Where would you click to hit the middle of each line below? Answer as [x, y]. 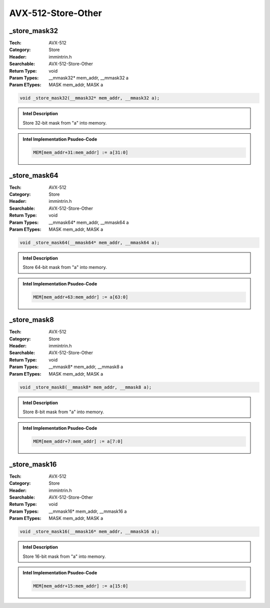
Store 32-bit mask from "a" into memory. [65, 123]
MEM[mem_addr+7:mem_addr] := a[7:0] [78, 441]
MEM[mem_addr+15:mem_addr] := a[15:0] [81, 586]
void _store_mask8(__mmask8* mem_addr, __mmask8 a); [86, 387]
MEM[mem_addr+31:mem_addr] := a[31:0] [81, 153]
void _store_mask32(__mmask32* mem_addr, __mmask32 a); [90, 98]
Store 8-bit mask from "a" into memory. [63, 412]
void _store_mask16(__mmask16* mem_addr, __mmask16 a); [90, 532]
